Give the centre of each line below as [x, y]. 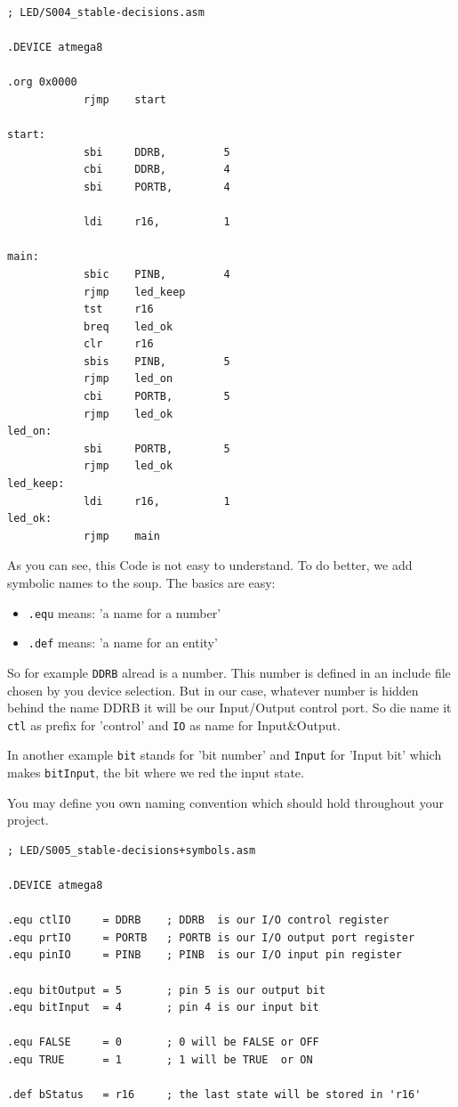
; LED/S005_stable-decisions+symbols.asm [132, 850]
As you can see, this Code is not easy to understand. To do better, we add [210, 565]
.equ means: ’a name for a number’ [125, 612]
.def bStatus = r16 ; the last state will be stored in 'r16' [214, 1095]
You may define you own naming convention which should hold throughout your [225, 802]
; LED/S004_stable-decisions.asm [106, 12]
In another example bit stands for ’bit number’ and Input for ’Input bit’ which [225, 755]
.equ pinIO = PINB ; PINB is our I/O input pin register [205, 955]
